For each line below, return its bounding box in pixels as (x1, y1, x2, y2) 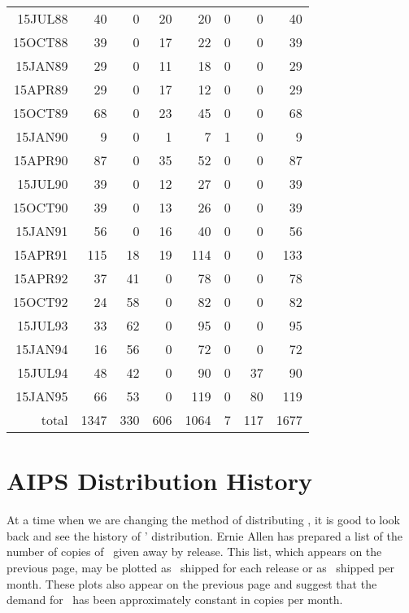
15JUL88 (17, 9, 68, 28)
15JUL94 (17, 363, 68, 382)
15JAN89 (15, 56, 68, 75)
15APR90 (13, 151, 68, 169)
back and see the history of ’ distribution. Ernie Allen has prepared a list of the (7, 527, 402, 544)
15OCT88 (13, 33, 68, 51)
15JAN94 (15, 339, 68, 358)
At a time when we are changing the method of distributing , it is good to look (7, 511, 401, 528)
